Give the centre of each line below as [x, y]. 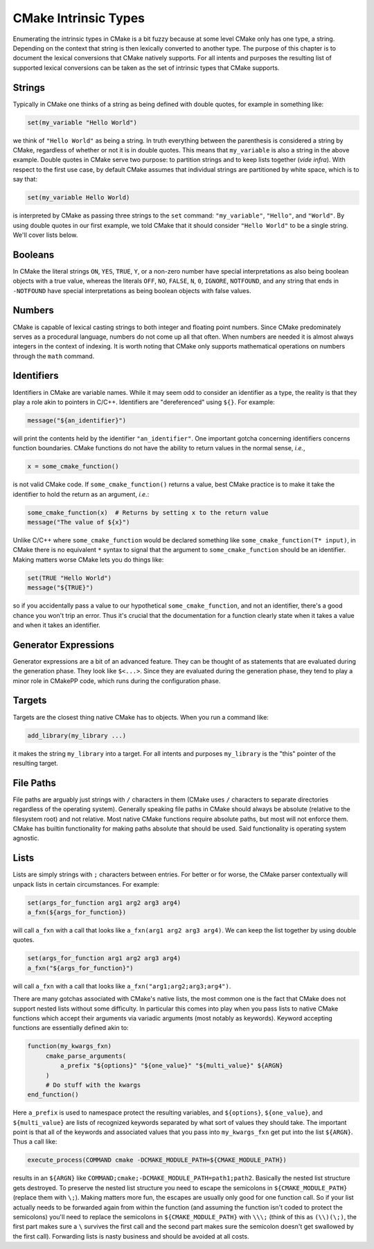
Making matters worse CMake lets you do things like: [88, 559]
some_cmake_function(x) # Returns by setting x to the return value [148, 512]
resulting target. [36, 763]
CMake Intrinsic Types [79, 18]
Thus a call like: [35, 1142]
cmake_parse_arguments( [86, 1056]
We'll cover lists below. [45, 235]
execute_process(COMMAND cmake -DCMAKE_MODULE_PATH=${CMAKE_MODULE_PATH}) [157, 1160]
